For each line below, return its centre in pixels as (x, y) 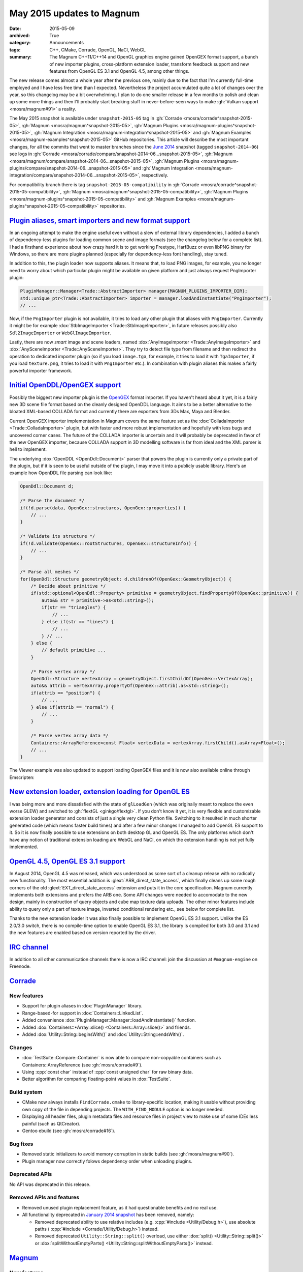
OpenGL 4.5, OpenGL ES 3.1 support (67, 861)
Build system (26, 1092)
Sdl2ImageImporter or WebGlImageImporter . (60, 333)
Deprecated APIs (31, 1174)
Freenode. (20, 966)
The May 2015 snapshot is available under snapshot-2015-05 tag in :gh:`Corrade (96, 118)
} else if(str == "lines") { (78, 621)
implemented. (24, 847)
